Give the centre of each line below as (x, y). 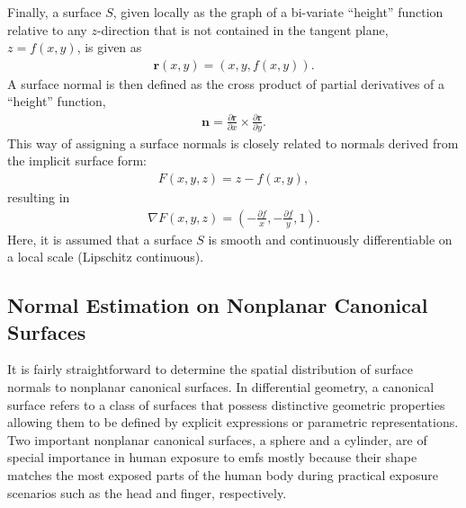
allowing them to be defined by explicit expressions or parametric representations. (233, 422)
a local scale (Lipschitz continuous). (106, 257)
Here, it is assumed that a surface (100, 239)
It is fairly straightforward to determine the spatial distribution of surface (211, 369)
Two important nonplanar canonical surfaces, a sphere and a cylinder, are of (217, 439)
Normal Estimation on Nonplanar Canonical (218, 305)
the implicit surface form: (77, 160)
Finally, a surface (54, 12)
